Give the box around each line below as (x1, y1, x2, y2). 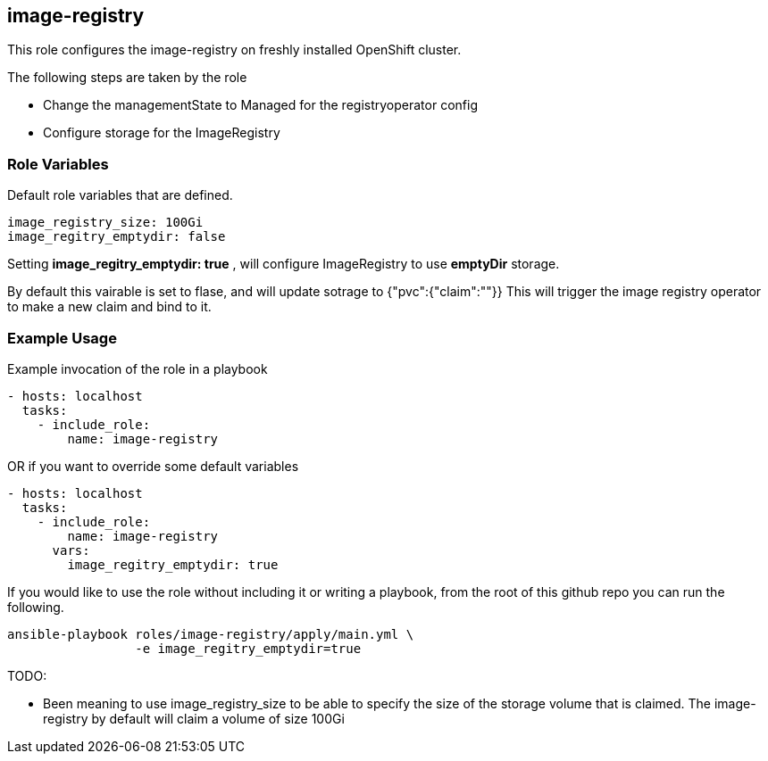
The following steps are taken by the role (7, 70, 247, 86)
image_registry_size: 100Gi (7, 215, 204, 230)
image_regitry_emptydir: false (7, 229, 226, 244)
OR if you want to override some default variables (7, 458, 299, 474)
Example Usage (7, 328, 117, 347)
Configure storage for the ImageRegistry (43, 125, 280, 141)
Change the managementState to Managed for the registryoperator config (43, 97, 478, 113)
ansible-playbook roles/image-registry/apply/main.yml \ (7, 626, 414, 641)
